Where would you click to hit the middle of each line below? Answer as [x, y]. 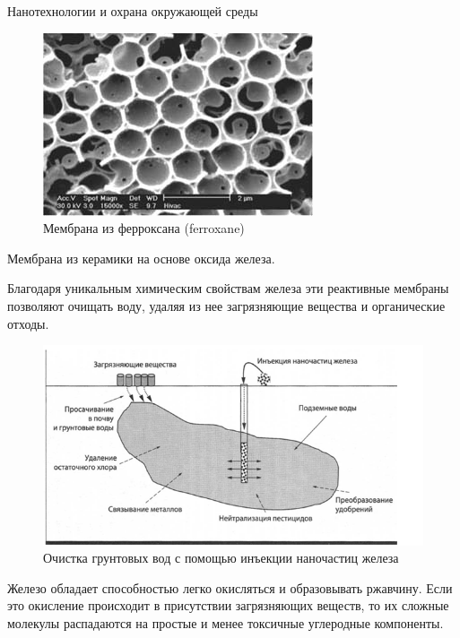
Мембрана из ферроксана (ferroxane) [144, 228]
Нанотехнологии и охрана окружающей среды [133, 11]
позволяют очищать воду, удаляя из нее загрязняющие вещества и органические [226, 305]
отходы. [28, 323]
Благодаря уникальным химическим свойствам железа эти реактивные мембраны [228, 288]
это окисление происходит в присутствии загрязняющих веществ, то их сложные [228, 605]
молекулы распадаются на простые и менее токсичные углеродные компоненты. [226, 623]
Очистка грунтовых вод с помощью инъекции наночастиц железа [221, 558]
